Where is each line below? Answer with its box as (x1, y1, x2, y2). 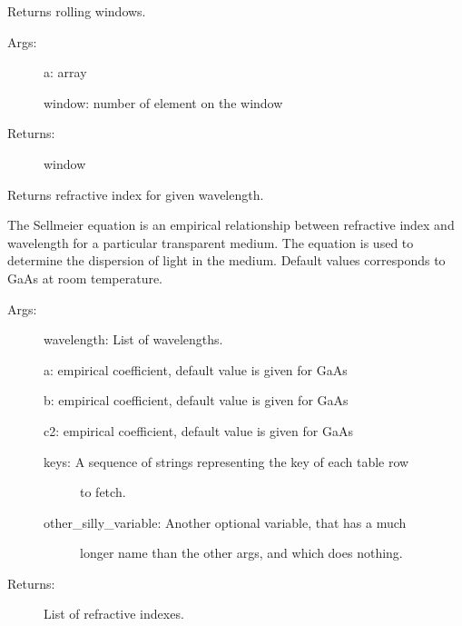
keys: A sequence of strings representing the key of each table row (44, 452, 409, 471)
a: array (44, 63, 87, 82)
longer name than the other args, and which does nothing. (80, 543, 403, 562)
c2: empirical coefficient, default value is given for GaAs (44, 421, 353, 440)
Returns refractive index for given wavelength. (7, 184, 264, 204)
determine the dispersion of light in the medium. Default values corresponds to (7, 251, 446, 270)
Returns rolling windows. (7, 2, 146, 20)
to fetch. (80, 482, 126, 502)
